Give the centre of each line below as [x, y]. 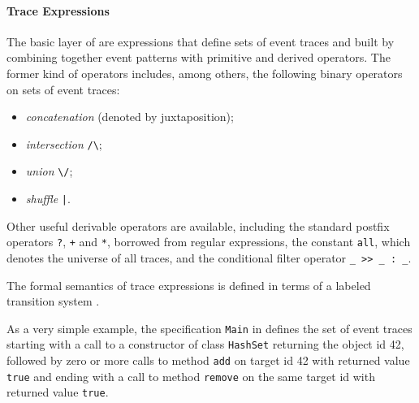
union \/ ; [49, 171]
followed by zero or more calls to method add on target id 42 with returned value [208, 360]
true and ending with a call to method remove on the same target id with [191, 376]
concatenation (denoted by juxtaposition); [130, 117]
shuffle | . [48, 199]
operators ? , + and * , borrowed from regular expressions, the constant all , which [209, 242]
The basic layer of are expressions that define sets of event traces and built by [201, 41]
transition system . [53, 301]
